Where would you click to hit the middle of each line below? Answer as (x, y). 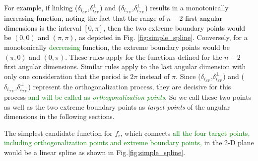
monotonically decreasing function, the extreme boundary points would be (117, 47)
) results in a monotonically (187, 7)
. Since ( (188, 76)
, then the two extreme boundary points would (174, 27)
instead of (155, 76)
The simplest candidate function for (58, 133)
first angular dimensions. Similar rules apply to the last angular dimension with (125, 66)
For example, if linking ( (41, 7)
